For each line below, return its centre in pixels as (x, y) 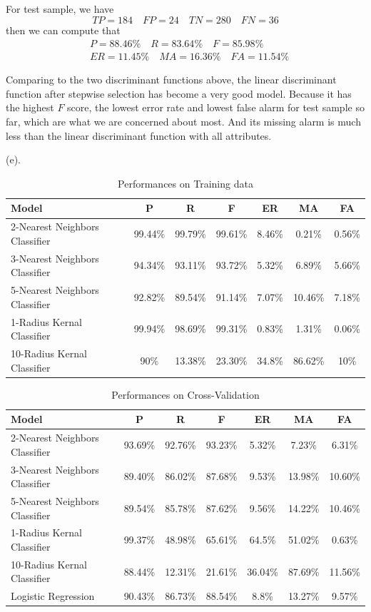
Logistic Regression (53, 596)
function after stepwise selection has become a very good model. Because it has (179, 93)
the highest (30, 107)
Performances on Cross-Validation (185, 394)
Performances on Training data (185, 183)
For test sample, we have (60, 9)
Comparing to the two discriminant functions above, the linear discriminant (171, 80)
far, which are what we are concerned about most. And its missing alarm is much (183, 122)
